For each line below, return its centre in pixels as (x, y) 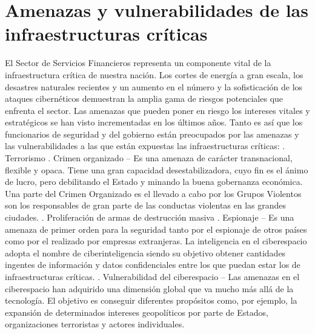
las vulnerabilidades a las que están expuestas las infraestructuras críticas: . (145, 146)
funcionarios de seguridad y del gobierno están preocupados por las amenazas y (152, 134)
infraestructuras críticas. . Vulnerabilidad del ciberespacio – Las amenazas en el (152, 276)
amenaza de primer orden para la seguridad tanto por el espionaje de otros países (156, 229)
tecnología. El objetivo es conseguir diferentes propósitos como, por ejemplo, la (151, 300)
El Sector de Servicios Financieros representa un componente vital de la (138, 63)
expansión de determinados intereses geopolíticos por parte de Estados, (137, 312)
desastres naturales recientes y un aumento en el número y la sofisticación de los (154, 86)
